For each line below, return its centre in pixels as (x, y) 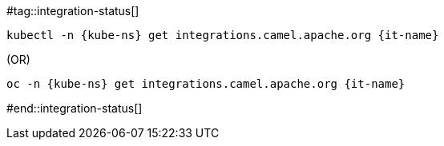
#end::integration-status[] (75, 108)
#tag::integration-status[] (73, 11)
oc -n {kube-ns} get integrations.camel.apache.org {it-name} (206, 84)
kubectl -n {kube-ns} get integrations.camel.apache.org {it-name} (223, 35)
